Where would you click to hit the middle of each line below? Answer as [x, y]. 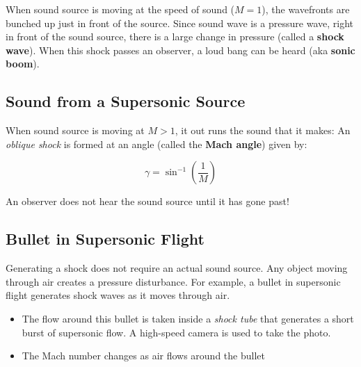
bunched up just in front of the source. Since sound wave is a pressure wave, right [179, 23]
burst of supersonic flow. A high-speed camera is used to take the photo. [176, 332]
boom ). [23, 64]
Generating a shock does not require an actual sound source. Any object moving [177, 268]
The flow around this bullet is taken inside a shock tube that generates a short [188, 318]
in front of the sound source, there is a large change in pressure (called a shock [175, 36]
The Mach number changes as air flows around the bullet [143, 356]
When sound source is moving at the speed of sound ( [120, 9]
